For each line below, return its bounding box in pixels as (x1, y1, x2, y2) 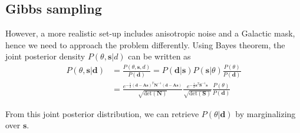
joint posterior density (5, 50, 85, 62)
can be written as (128, 50, 191, 62)
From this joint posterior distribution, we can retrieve (5, 107, 199, 119)
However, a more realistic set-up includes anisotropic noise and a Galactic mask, (5, 27, 295, 39)
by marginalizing (235, 107, 296, 119)
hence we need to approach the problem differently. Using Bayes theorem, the (5, 38, 285, 51)
